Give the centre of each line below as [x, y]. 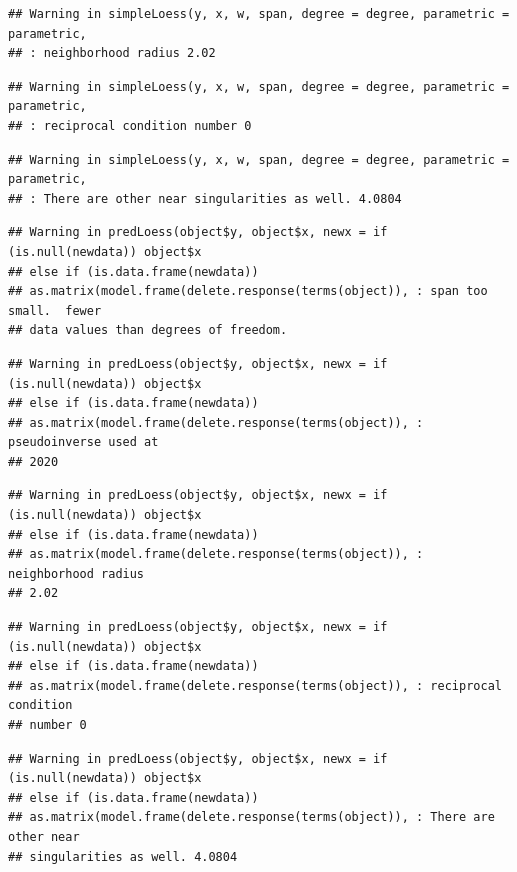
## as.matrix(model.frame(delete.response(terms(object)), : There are [251, 817]
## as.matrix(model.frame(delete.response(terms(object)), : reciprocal [255, 685]
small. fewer [55, 310]
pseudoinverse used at [83, 442]
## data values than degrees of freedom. [148, 330]
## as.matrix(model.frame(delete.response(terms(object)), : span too [248, 291]
